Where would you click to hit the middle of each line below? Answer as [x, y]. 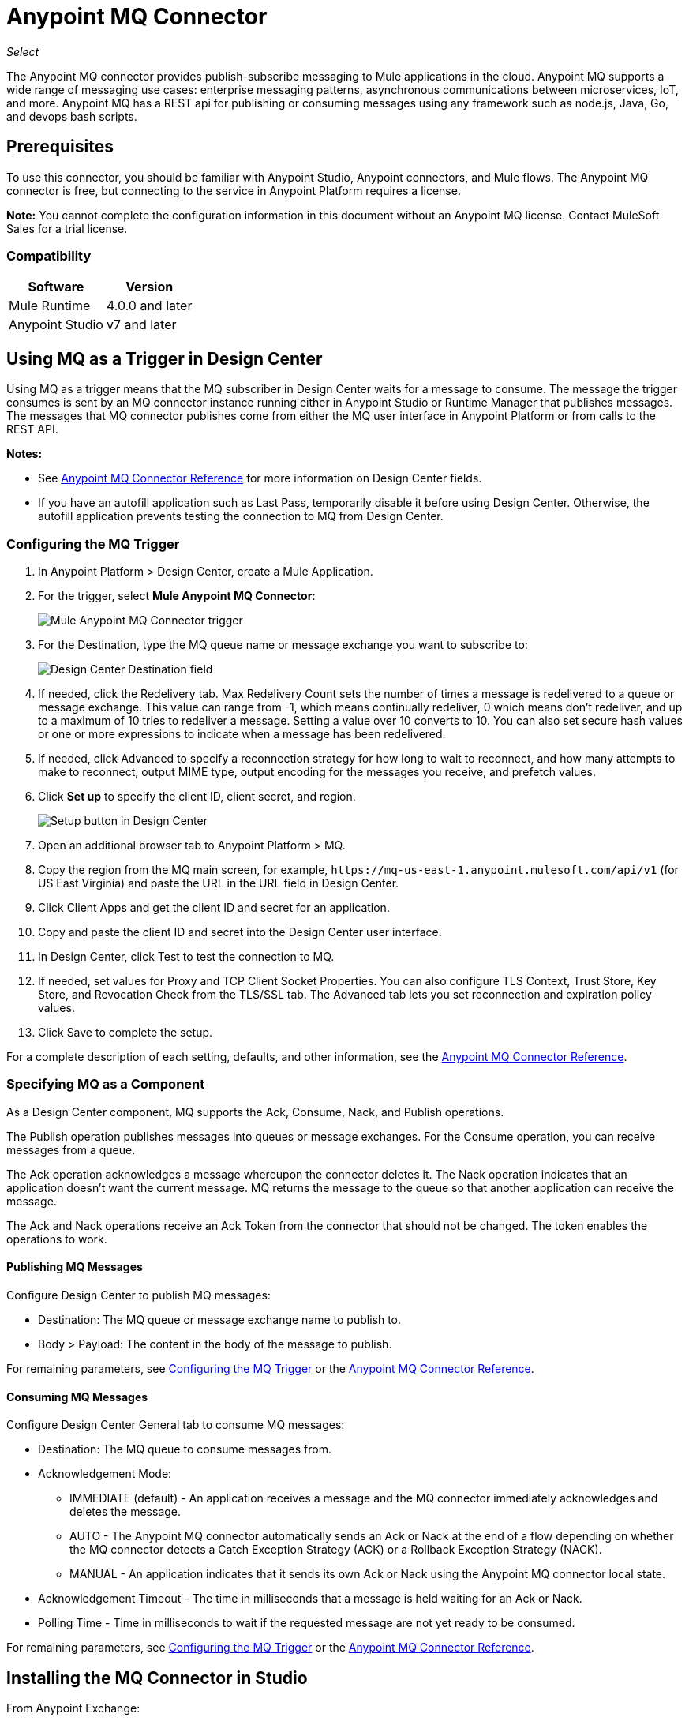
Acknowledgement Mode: [105, 1474]
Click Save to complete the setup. [125, 1032]
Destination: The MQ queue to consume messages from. [185, 1449]
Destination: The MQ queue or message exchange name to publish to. [220, 1319]
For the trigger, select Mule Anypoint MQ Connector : [177, 595]
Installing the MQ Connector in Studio [157, 1678]
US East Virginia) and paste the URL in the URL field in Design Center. [219, 883]
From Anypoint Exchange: [73, 1708]
